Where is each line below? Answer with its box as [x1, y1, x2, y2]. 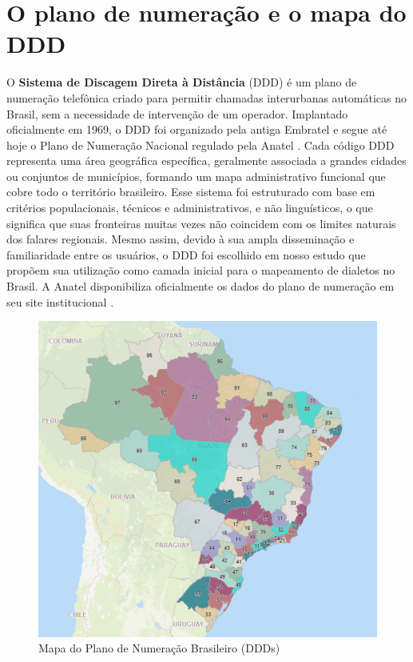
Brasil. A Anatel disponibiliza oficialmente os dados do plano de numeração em [6, 278, 395, 295]
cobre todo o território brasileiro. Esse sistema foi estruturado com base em [6, 183, 375, 200]
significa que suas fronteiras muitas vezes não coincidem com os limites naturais [6, 215, 396, 231]
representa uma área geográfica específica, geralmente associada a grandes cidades [6, 152, 407, 169]
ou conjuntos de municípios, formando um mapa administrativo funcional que [6, 167, 386, 184]
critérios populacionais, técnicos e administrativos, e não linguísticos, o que [6, 199, 373, 216]
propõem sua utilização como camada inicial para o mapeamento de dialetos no [6, 262, 395, 279]
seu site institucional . [6, 293, 114, 310]
